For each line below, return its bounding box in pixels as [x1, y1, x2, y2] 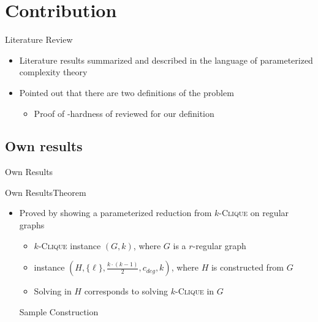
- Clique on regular [219, 206, 289, 219]
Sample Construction [19, 305, 99, 318]
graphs [19, 219, 45, 231]
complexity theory [19, 66, 88, 78]
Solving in [34, 285, 72, 298]
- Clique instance [38, 239, 101, 252]
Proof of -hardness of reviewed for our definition [34, 107, 214, 119]
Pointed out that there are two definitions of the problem [19, 86, 234, 99]
